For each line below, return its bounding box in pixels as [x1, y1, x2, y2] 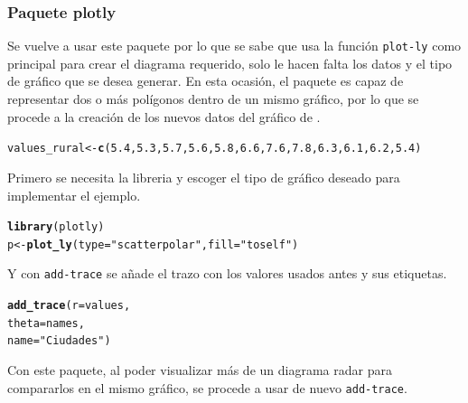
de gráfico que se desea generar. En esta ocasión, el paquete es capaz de [7, 71, 404, 90]
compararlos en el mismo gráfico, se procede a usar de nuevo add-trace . [7, 378, 407, 397]
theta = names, [7, 316, 85, 330]
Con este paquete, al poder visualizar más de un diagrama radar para [7, 361, 392, 380]
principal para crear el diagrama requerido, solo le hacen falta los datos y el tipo [7, 53, 453, 72]
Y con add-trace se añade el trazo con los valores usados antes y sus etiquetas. [7, 264, 447, 283]
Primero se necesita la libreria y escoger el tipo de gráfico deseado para [7, 167, 400, 186]
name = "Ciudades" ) [7, 334, 111, 348]
